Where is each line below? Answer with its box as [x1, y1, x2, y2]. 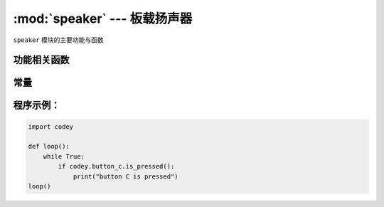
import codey [28, 122, 74, 131]
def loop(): [28, 142, 70, 151]
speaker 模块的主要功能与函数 [13, 36, 104, 44]
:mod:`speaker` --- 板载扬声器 [13, 11, 193, 26]
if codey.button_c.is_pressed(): [58, 162, 175, 171]
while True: [43, 152, 85, 160]
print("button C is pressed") [73, 172, 178, 181]
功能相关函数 [13, 54, 70, 66]
